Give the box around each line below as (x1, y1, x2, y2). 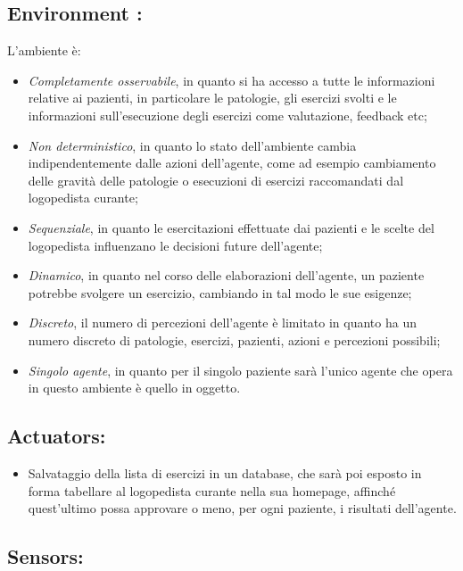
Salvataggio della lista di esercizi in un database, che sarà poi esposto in (28, 463, 422, 482)
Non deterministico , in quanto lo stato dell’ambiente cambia (28, 136, 357, 154)
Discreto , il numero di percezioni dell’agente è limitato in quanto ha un (28, 313, 417, 332)
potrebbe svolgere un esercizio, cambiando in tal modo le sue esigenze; (28, 283, 412, 302)
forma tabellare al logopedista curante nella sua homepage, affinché (28, 481, 396, 500)
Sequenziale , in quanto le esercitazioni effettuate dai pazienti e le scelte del (28, 218, 434, 236)
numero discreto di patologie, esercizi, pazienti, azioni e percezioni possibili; (28, 330, 441, 349)
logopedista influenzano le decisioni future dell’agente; (28, 236, 323, 254)
